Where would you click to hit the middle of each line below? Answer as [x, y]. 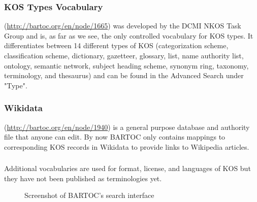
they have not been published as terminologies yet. [83, 178]
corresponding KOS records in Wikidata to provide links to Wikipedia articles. [127, 146]
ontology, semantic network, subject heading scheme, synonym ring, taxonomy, [126, 65]
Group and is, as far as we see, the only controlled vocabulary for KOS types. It [129, 35]
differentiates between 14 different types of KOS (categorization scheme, [116, 45]
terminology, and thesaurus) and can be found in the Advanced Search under [124, 75]
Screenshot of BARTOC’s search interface [89, 195]
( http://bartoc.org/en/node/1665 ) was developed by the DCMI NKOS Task [123, 26]
